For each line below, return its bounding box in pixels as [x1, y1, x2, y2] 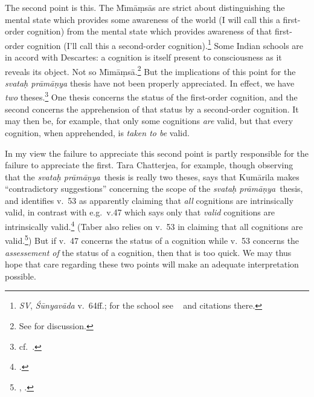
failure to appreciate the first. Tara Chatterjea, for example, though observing [5, 159, 293, 171]
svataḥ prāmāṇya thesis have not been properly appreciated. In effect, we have [5, 76, 295, 89]
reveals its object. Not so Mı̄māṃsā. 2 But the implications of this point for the [5, 63, 296, 77]
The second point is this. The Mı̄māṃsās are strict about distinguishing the [5, 1, 285, 13]
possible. [5, 269, 36, 282]
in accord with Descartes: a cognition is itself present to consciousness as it [5, 51, 282, 64]
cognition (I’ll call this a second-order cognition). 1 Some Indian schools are [27, 37, 304, 51]
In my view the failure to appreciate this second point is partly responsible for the [5, 146, 309, 159]
